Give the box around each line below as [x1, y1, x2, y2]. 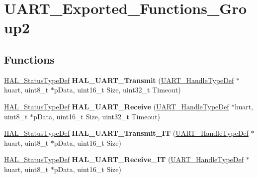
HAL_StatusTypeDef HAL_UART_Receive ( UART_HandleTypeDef [4, 101, 229, 111]
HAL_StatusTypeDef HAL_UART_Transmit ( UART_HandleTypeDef [4, 75, 234, 85]
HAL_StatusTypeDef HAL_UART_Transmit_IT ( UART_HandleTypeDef [4, 128, 249, 138]
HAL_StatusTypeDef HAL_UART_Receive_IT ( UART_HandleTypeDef [4, 154, 244, 165]
